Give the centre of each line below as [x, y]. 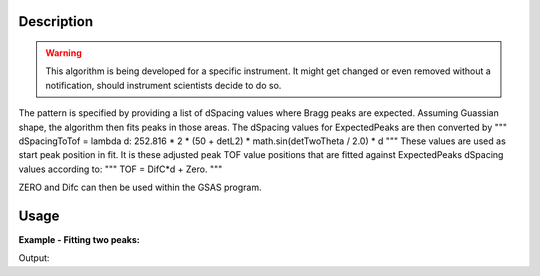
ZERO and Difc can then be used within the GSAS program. [140, 187]
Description [56, 21]
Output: [34, 258]
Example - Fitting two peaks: [79, 240]
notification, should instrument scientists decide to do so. [163, 85]
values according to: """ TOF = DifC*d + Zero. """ [120, 169]
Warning [63, 53]
